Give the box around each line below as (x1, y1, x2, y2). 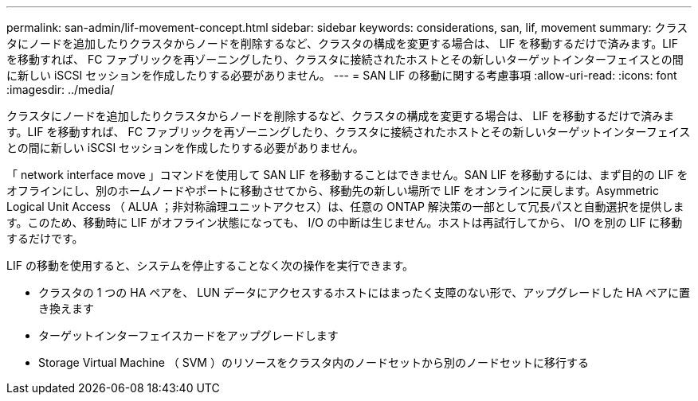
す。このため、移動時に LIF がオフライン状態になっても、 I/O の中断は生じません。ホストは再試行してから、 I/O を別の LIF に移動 (6, 216, 683, 229)
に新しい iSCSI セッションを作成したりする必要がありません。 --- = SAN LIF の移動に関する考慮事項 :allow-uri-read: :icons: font (6, 68, 677, 82)
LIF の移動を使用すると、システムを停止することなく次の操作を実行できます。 (6, 259, 414, 272)
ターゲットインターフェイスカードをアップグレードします (38, 329, 339, 342)
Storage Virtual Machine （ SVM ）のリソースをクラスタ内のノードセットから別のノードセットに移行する (38, 356, 589, 369)
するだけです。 (6, 232, 84, 245)
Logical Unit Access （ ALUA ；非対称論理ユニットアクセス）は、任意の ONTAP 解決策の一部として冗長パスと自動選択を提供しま (6, 200, 684, 213)
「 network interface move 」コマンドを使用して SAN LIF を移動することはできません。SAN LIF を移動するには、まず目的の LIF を (6, 168, 688, 181)
